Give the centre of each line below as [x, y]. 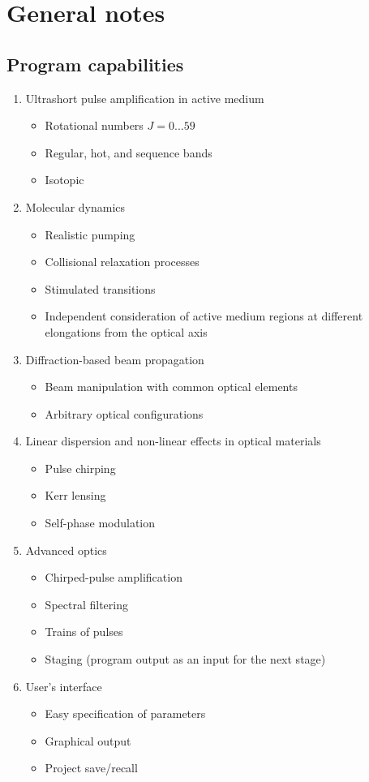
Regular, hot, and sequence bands [129, 152]
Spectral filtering [86, 604]
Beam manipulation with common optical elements [171, 387]
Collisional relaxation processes [122, 262]
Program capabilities [95, 64]
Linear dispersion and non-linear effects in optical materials [173, 441]
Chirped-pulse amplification [114, 577]
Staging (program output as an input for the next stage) [185, 659]
